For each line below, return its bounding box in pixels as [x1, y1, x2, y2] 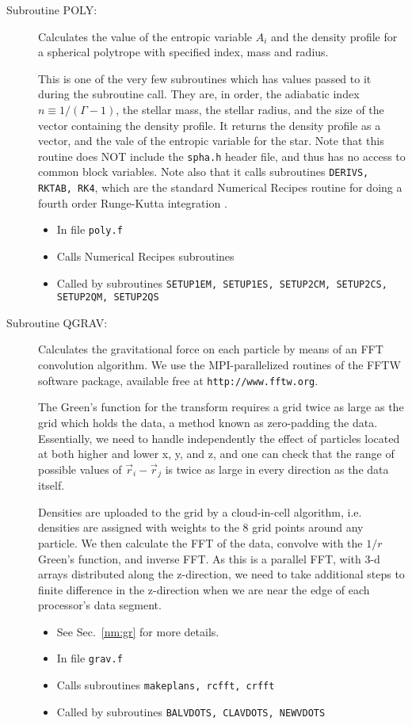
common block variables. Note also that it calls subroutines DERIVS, [38, 163, 369, 180]
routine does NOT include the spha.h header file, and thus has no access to [38, 147, 406, 164]
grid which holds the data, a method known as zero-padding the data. [38, 414, 378, 430]
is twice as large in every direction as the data [165, 460, 389, 477]
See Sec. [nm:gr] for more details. [56, 623, 219, 639]
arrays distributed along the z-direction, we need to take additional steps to [38, 566, 405, 582]
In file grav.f [56, 650, 123, 666]
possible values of [38, 460, 122, 477]
